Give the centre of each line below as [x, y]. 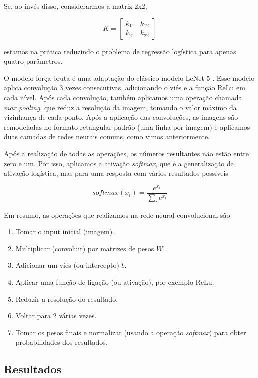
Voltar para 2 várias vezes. [56, 316]
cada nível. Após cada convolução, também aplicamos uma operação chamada [123, 97]
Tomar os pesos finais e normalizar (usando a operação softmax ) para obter [131, 332]
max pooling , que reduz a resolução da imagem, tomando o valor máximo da [120, 107]
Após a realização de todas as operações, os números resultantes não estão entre [127, 153]
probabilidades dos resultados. [62, 342]
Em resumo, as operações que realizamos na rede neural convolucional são [117, 215]
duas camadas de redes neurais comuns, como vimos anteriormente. [107, 137]
